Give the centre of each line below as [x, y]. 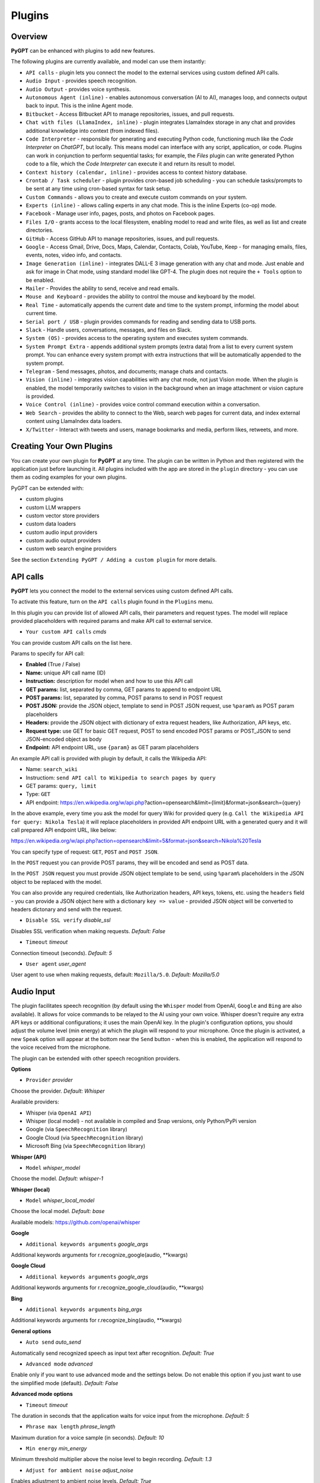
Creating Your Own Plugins [62, 446]
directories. [40, 230]
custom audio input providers [62, 532]
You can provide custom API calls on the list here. [71, 642]
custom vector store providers [63, 515]
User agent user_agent [56, 963]
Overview [29, 36]
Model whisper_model [53, 1167]
